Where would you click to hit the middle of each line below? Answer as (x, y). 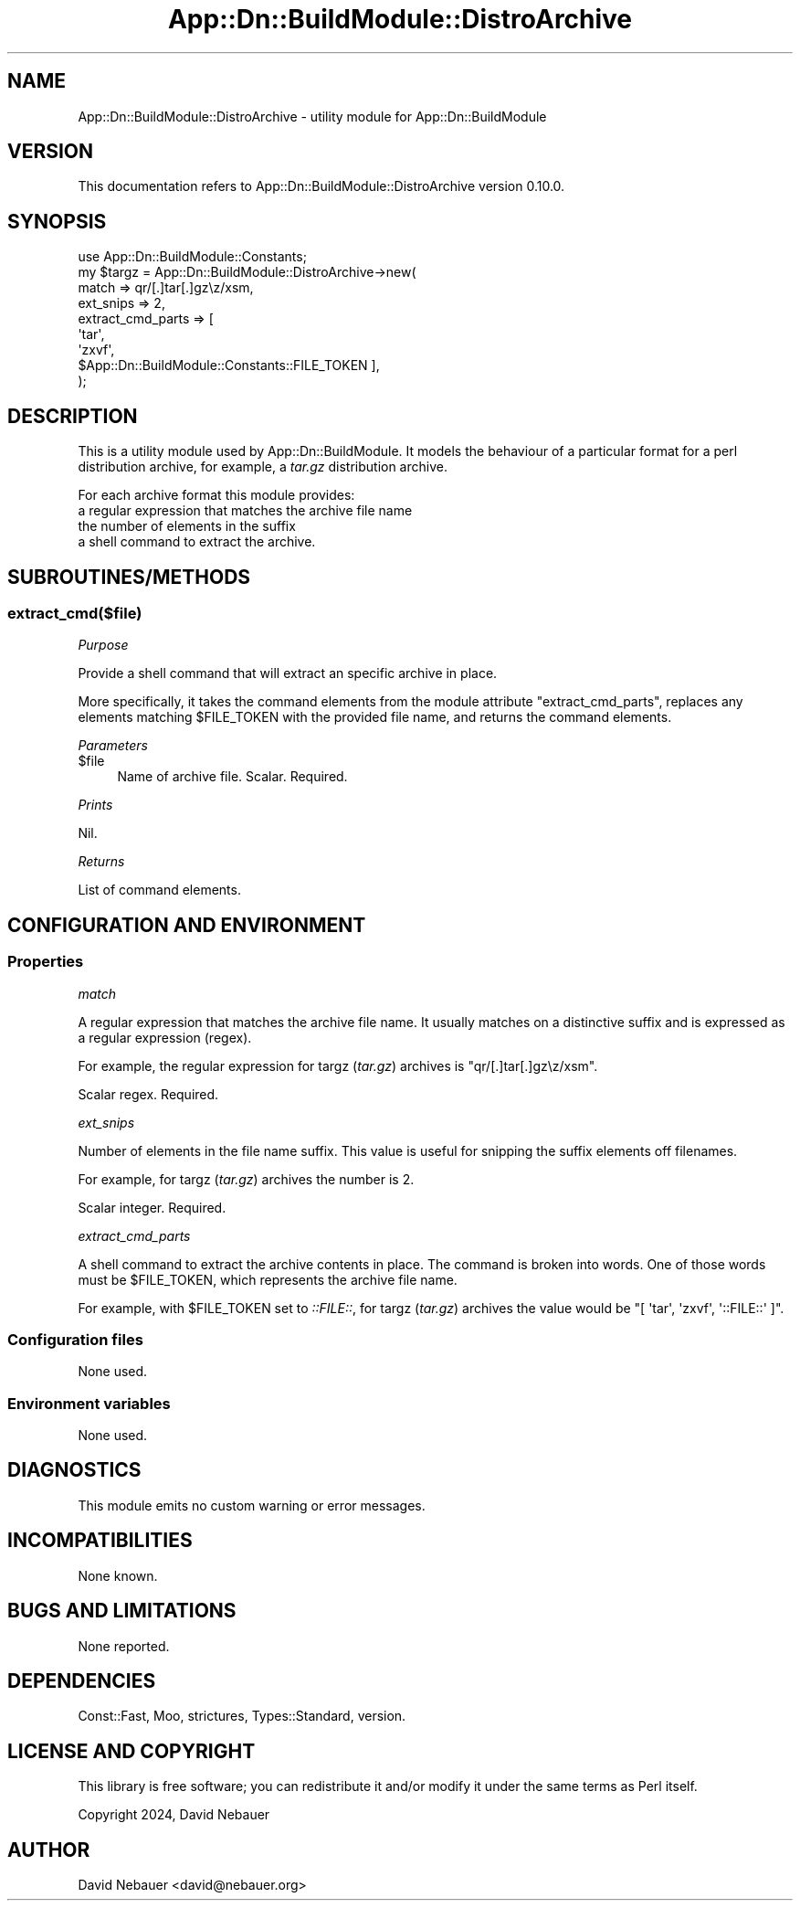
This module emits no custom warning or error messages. (252, 1505)
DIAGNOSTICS (74, 1470)
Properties (46, 962)
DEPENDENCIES (82, 1681)
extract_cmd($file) (75, 613)
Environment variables (89, 1403)
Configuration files (75, 1339)
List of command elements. (159, 890)
